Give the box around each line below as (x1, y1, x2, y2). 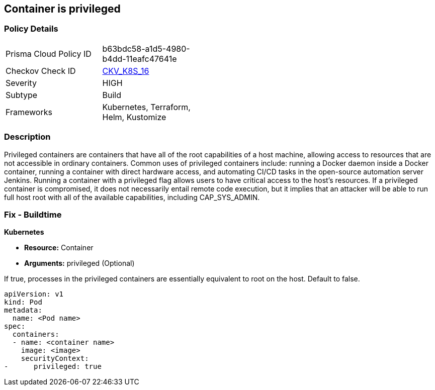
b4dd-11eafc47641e (102, 53, 177, 64)
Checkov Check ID (6, 65, 76, 76)
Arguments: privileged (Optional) (24, 259, 135, 268)
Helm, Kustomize (102, 112, 166, 122)
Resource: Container (24, 243, 94, 252)
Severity (6, 77, 37, 88)
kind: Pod (4, 298, 42, 307)
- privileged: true (4, 362, 102, 371)
